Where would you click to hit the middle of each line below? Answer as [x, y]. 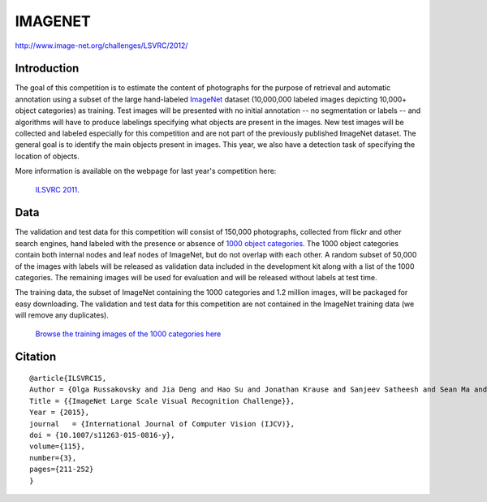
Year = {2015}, [60, 413]
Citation [36, 357]
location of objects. [47, 156]
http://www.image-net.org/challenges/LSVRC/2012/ [101, 45]
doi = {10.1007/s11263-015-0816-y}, [102, 435]
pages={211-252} [62, 470]
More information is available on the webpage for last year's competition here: [146, 171]
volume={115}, [57, 446]
